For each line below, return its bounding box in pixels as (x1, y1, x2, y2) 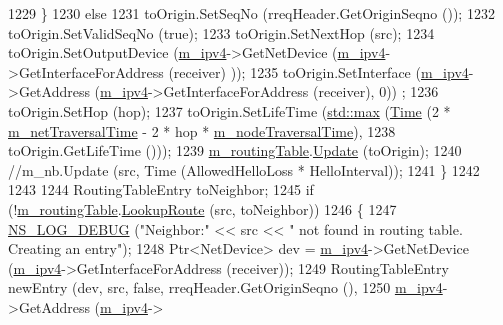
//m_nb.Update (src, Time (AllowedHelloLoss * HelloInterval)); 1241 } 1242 (8, 159, 480, 180)
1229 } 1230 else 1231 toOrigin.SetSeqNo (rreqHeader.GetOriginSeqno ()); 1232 (8, 3, 495, 23)
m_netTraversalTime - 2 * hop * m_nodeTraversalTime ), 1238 (8, 120, 396, 141)
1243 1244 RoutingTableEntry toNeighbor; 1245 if (8, 179, 314, 200)
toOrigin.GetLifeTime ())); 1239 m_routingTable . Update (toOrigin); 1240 (8, 140, 462, 161)
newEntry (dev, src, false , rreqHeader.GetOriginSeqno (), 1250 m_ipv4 (8, 277, 443, 298)
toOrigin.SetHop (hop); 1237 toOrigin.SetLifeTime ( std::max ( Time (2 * (8, 100, 451, 121)
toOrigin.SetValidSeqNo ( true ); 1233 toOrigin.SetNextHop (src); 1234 (8, 22, 435, 43)
